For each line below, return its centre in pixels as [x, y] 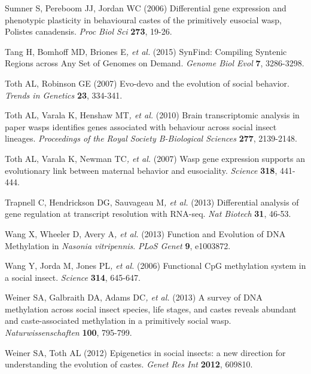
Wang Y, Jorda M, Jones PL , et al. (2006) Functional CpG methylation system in [155, 266]
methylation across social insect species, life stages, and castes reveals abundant [151, 309]
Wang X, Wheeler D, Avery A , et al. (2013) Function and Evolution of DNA [145, 233]
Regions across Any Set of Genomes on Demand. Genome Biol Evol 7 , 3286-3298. [155, 63]
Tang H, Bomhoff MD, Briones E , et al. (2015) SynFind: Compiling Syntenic [146, 51]
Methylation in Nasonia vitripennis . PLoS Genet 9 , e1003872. [118, 245]
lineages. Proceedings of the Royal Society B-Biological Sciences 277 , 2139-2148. [151, 138]
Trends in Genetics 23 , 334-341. [64, 95]
